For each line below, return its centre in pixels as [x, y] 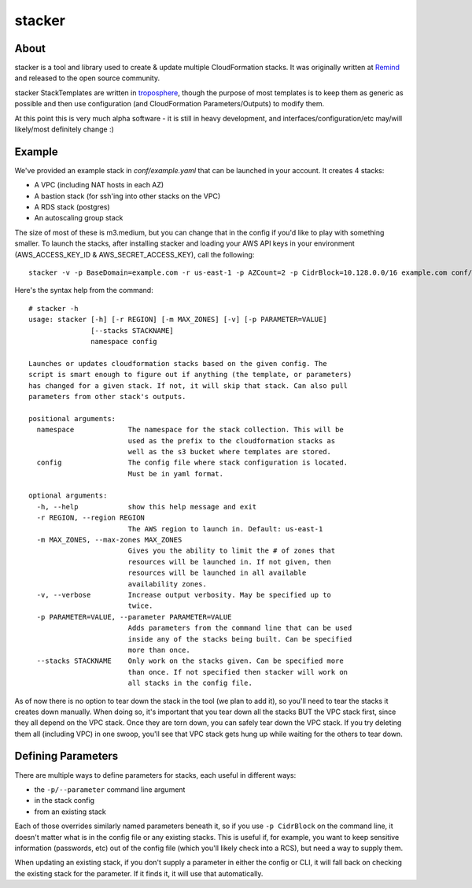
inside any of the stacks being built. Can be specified [240, 639]
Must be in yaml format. [176, 474]
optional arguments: [68, 496]
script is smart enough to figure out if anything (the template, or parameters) [190, 375]
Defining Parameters [66, 756]
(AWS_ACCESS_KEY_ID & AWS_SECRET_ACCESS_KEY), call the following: [135, 254]
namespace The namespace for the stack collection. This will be [190, 430]
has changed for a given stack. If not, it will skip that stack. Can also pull [188, 385]
